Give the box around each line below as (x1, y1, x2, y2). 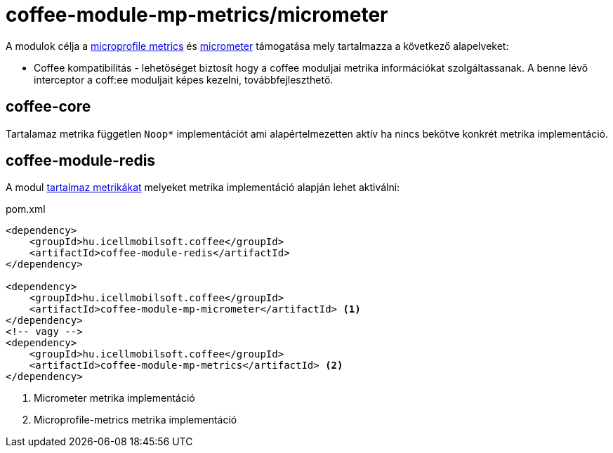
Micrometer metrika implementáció (34, 392, 195, 405)
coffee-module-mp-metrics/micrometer (6, 3, 388, 27)
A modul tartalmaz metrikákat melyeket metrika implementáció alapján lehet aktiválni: (6, 181, 400, 194)
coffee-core (6, 98, 91, 116)
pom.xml (6, 203, 46, 216)
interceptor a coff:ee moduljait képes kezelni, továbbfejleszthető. (34, 73, 334, 86)
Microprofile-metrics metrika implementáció (34, 414, 237, 426)
